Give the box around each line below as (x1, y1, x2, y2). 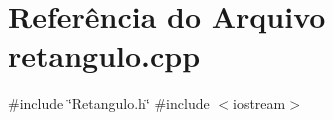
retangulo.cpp (8, 35, 201, 76)
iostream (233, 93, 286, 114)
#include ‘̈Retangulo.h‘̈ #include (8, 93, 210, 114)
